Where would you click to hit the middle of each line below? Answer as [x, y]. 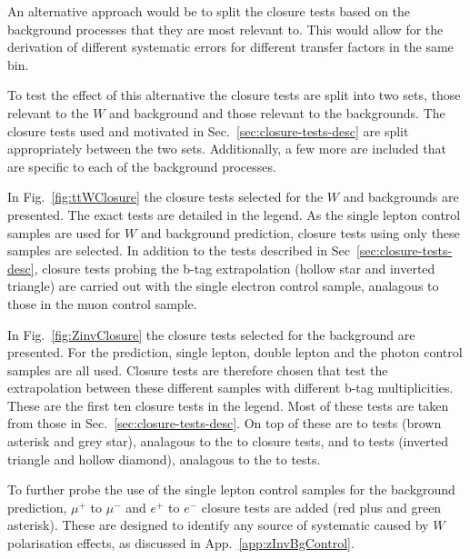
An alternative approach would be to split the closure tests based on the [209, 11]
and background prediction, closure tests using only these [300, 232]
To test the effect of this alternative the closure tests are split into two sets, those [234, 95]
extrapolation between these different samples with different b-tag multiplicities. [230, 388]
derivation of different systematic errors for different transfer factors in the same [230, 47]
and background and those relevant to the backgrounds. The [277, 112]
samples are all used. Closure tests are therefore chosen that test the [198, 369]
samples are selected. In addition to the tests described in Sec [179, 250]
